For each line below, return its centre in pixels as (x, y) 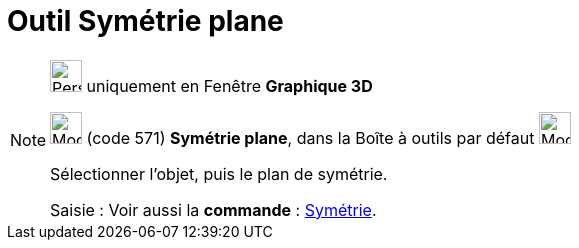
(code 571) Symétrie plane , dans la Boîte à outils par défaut (310, 137)
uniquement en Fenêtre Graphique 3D (229, 85)
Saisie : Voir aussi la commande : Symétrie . (213, 209)
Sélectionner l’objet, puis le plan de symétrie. (219, 173)
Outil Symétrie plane (145, 21)
